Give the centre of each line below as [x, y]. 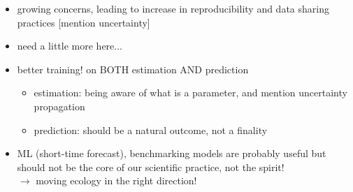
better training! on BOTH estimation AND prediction [133, 69]
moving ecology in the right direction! [116, 180]
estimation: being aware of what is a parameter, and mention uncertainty [190, 93]
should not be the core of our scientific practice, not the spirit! [151, 167]
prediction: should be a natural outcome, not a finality [151, 130]
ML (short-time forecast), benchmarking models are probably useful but [172, 153]
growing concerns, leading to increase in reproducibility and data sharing [173, 8]
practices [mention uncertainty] [84, 22]
